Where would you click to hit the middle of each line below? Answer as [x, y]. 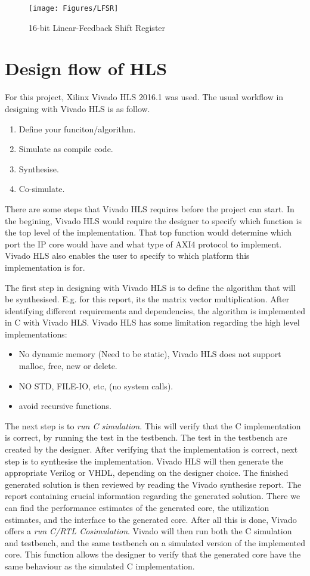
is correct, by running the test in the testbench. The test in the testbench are [146, 437]
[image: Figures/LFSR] [74, 8]
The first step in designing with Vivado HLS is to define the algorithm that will [150, 287]
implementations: [36, 334]
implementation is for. [45, 267]
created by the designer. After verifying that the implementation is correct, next [151, 449]
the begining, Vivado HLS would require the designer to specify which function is [153, 220]
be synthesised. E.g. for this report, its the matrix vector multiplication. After [147, 299]
